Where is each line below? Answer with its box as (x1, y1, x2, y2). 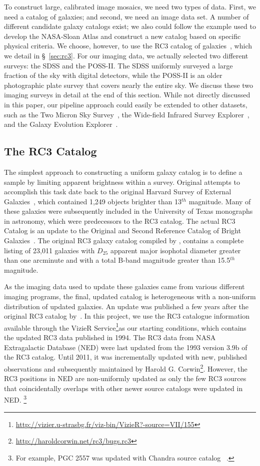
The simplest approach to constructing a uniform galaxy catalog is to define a (4, 166, 242, 177)
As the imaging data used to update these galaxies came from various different (4, 281, 245, 292)
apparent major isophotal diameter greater (110, 245, 241, 255)
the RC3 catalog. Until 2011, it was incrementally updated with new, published (4, 352, 247, 362)
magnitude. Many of (188, 196, 251, 206)
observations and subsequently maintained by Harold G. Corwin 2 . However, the (4, 362, 247, 374)
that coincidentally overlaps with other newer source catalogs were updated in (4, 383, 243, 393)
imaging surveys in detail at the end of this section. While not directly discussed (4, 89, 250, 100)
